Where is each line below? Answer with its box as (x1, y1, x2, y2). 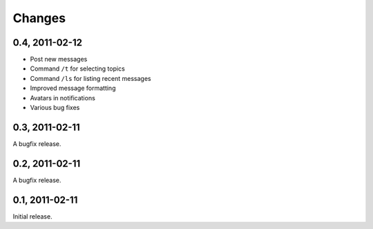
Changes (12, 10, 66, 26)
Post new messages (30, 55, 88, 64)
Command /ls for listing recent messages (30, 74, 151, 82)
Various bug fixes (30, 104, 80, 112)
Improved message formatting (30, 84, 116, 93)
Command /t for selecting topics (30, 64, 126, 73)
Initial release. (12, 212, 52, 221)
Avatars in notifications (30, 93, 96, 102)
